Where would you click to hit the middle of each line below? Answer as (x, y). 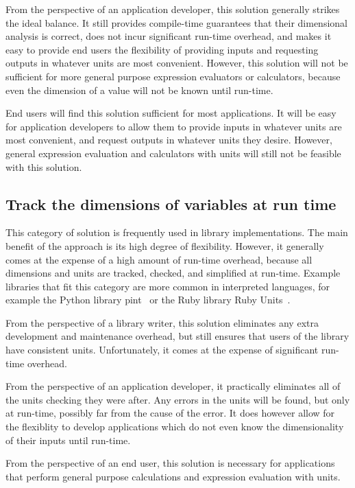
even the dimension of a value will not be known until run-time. (139, 90)
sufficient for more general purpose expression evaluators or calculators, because (173, 76)
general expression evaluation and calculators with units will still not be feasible (173, 153)
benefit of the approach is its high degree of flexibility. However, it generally (165, 245)
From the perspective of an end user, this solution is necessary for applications (170, 463)
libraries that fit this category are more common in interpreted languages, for (168, 286)
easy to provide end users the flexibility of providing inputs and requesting (162, 49)
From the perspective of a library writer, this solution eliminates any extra (162, 322)
